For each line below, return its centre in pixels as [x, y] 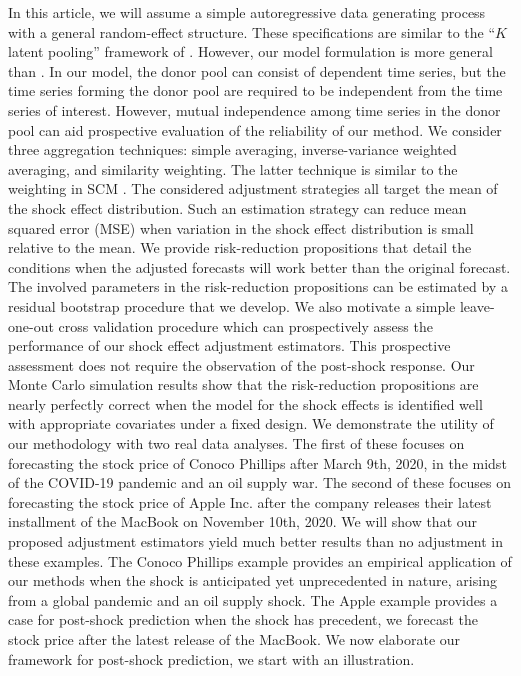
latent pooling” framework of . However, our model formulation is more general [250, 51]
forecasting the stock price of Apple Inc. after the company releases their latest [250, 501]
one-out [31, 325]
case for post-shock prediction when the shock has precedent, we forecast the [243, 619]
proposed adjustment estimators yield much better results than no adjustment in [255, 541]
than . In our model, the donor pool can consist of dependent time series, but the [257, 70]
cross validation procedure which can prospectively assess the [245, 325]
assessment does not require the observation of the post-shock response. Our [241, 364]
